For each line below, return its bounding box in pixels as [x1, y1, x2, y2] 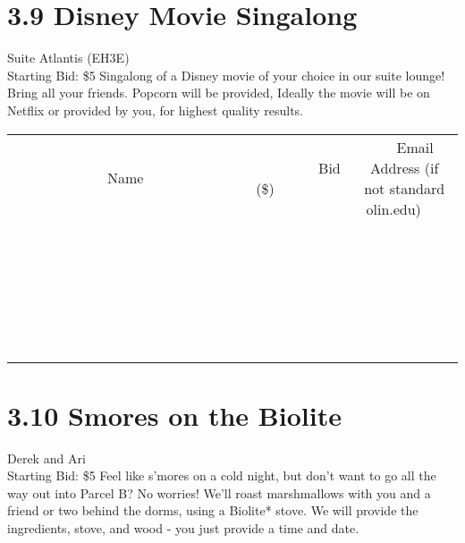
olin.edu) [366, 198, 421, 219]
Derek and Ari [7, 448, 86, 467]
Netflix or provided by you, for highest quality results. [7, 100, 303, 119]
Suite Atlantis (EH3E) [7, 48, 130, 67]
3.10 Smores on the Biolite [7, 396, 342, 433]
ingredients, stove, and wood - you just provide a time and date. [7, 519, 359, 537]
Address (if [370, 157, 439, 178]
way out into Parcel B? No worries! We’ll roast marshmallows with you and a [7, 483, 431, 502]
